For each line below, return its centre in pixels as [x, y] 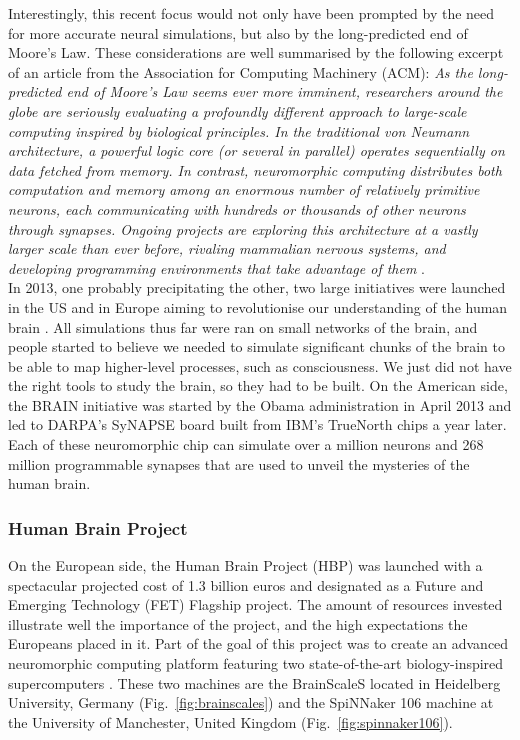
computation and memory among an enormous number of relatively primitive [244, 189]
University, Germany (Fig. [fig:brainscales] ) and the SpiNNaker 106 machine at [251, 702]
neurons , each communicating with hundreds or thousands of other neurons [237, 208]
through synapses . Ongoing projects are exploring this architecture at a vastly [243, 228]
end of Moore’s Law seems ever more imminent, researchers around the [284, 91]
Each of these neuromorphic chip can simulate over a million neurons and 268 [246, 444]
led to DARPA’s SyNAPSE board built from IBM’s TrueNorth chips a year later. [257, 424]
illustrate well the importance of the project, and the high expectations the [238, 623]
